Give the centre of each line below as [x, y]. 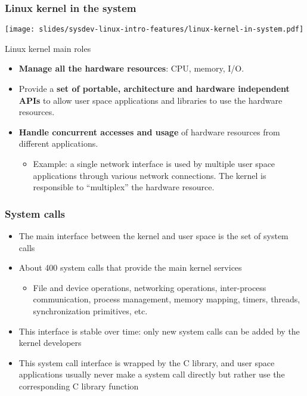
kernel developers [50, 343]
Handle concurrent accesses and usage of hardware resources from [149, 132]
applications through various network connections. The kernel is [150, 175]
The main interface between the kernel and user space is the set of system [153, 236]
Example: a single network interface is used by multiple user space [154, 164]
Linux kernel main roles [48, 48]
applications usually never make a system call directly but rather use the [152, 374]
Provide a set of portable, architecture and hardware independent [154, 89]
